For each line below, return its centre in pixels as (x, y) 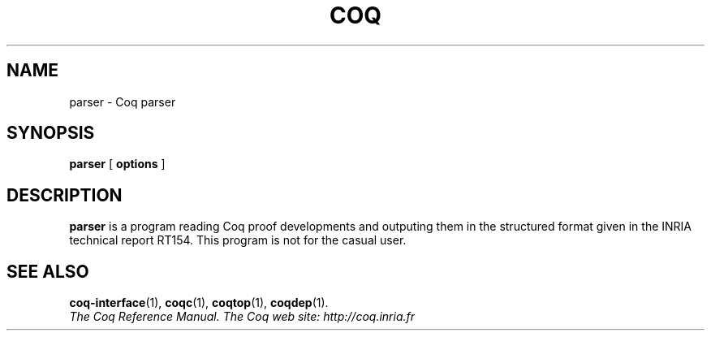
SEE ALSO (48, 271)
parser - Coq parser (123, 102)
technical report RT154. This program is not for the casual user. (238, 240)
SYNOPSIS (51, 133)
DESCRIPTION (65, 195)
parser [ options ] (117, 164)
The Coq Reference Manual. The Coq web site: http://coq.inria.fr (242, 317)
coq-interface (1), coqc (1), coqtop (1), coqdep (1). (199, 303)
